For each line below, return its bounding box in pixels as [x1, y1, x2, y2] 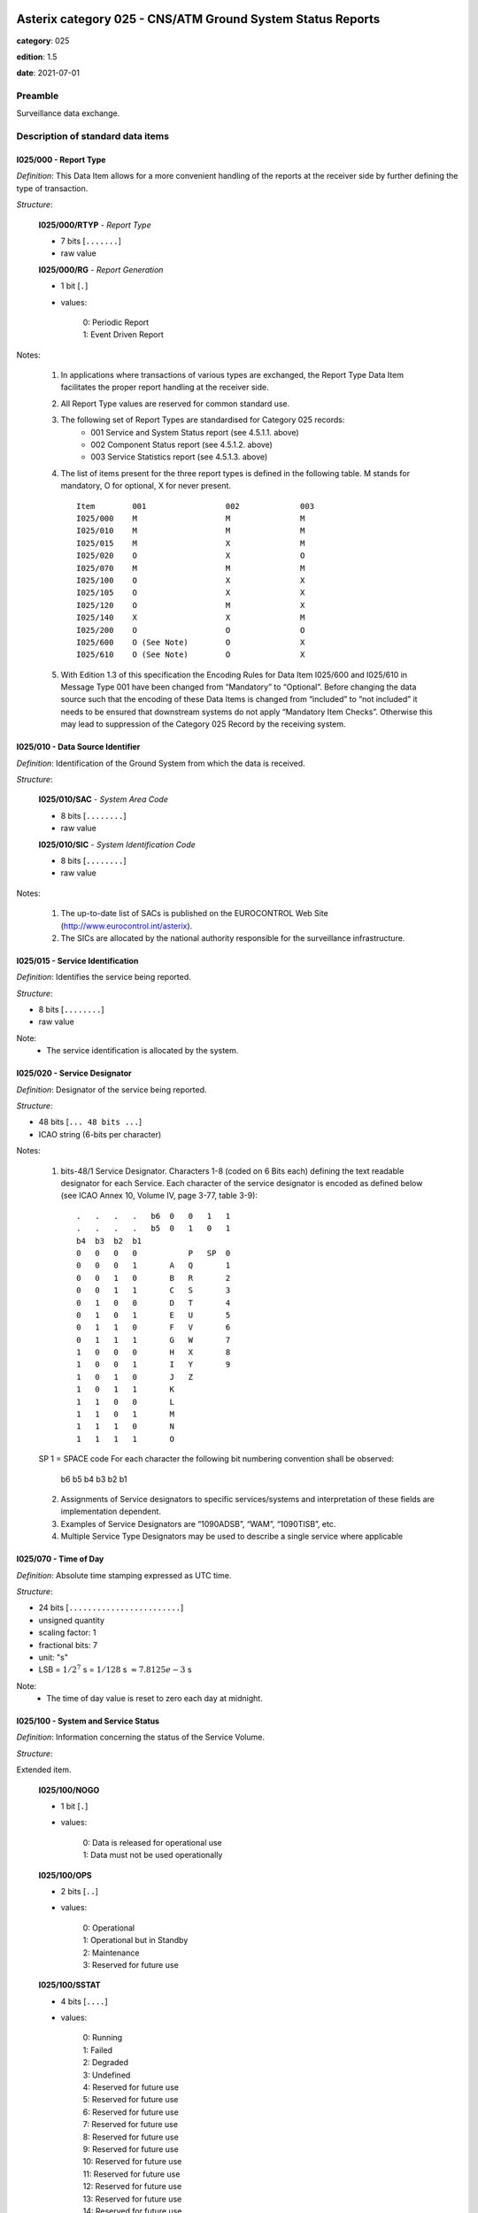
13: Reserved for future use [82, 2194, 182, 2204]
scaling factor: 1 [38, 1627, 96, 1638]
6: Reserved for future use [82, 2107, 179, 2117]
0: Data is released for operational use [82, 1837, 223, 1847]
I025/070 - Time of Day [16, 1554, 104, 1564]
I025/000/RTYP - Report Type [38, 220, 151, 230]
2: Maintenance [82, 1947, 140, 1958]
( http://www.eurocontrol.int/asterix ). [60, 921, 193, 931]
